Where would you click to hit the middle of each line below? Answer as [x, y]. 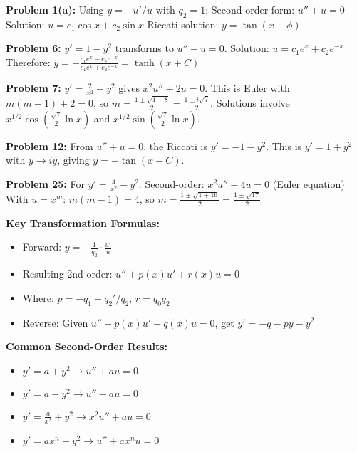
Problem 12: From [50, 146]
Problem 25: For [45, 184]
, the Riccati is [175, 146]
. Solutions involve [250, 103]
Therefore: [28, 62]
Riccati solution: [183, 24]
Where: [38, 297]
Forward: [42, 247]
